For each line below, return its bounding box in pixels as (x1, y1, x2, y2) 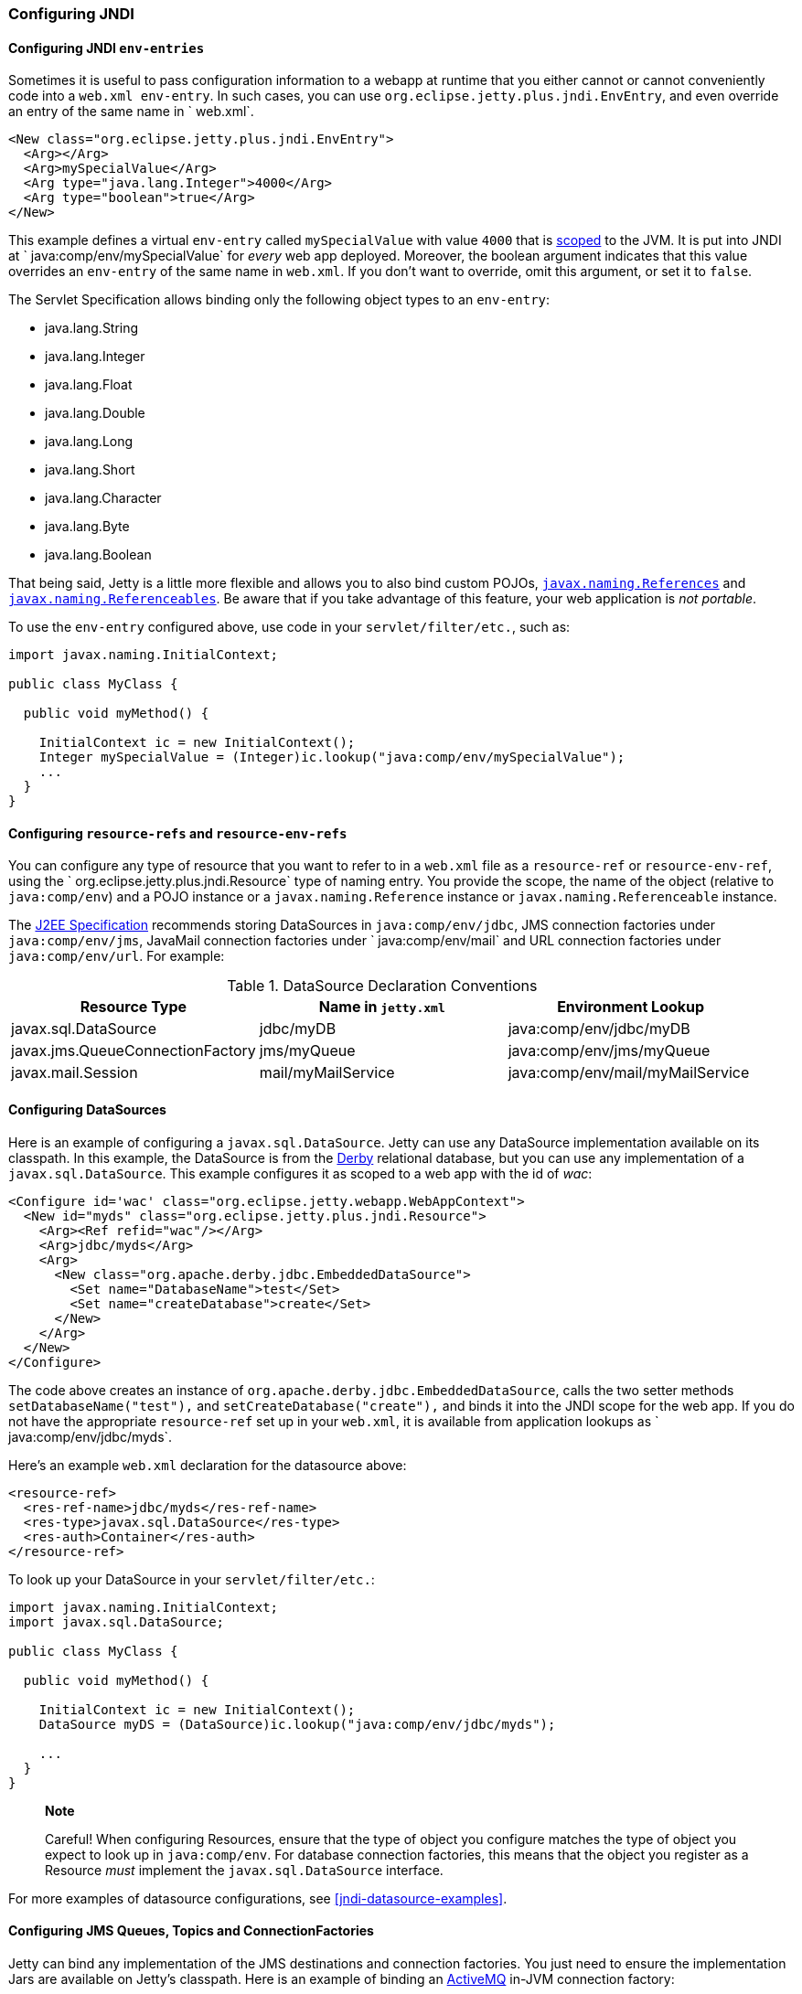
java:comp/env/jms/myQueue (508, 1041, 711, 1061)
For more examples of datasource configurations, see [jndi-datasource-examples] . (8, 1890, 508, 1906)
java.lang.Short (45, 462, 135, 478)
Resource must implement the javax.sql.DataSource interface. (45, 1861, 444, 1878)
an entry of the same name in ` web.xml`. (8, 103, 254, 120)
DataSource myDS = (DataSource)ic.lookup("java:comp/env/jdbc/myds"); (38, 1716, 556, 1732)
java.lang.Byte (45, 518, 130, 535)
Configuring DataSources (8, 1102, 166, 1118)
